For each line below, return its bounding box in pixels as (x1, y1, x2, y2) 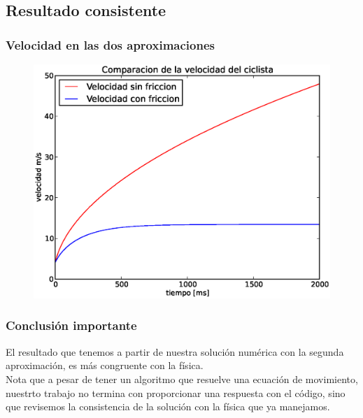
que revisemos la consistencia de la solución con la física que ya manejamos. (6, 399, 330, 414)
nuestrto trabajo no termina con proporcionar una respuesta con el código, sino (6, 385, 346, 400)
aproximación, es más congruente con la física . (6, 358, 204, 373)
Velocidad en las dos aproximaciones (6, 36, 215, 53)
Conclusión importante (6, 317, 137, 334)
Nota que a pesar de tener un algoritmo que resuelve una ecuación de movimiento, (6, 371, 358, 386)
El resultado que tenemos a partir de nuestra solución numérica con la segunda (6, 344, 344, 359)
